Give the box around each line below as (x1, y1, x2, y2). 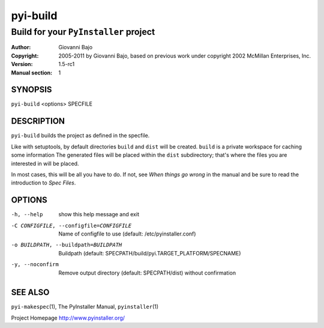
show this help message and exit (58, 211, 139, 218)
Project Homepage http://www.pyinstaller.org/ (11, 314, 125, 321)
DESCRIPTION (11, 116, 65, 126)
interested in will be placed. (11, 160, 79, 167)
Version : (11, 61, 33, 68)
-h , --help (11, 211, 43, 218)
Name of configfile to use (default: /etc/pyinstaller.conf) (58, 230, 196, 237)
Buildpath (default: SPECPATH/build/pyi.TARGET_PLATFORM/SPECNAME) (58, 249, 241, 257)
